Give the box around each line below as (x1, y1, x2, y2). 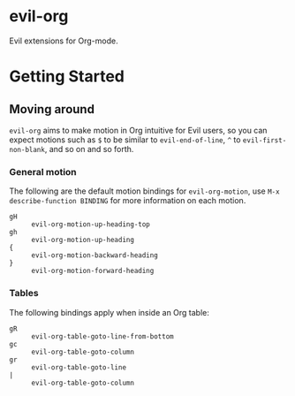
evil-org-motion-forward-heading (31, 267, 155, 276)
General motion (9, 165, 77, 178)
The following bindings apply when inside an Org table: (9, 307, 210, 317)
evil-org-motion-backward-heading (31, 251, 159, 260)
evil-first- (242, 135, 287, 145)
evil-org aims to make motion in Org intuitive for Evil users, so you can (9, 125, 268, 135)
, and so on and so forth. (44, 143, 134, 154)
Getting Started (9, 66, 125, 87)
